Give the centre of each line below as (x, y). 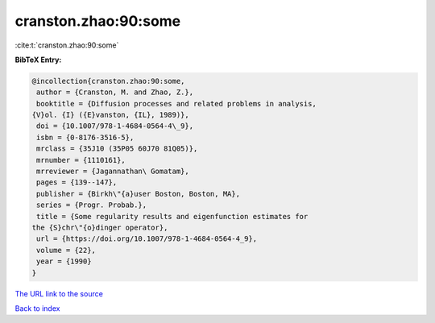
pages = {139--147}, (77, 182)
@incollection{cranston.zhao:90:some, (108, 81)
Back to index (37, 308)
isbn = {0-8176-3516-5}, (85, 137)
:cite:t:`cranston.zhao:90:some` (67, 45)
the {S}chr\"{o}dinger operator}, (100, 228)
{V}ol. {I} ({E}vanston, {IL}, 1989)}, (110, 115)
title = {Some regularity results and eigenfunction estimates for (172, 216)
